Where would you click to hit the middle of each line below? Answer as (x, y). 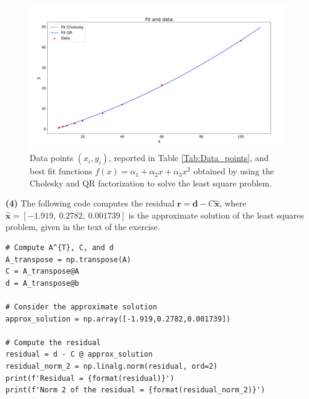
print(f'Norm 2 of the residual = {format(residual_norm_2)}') (135, 390)
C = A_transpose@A (42, 272)
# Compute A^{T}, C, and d (60, 248)
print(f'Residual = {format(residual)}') (90, 378)
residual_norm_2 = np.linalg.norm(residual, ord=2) (112, 366)
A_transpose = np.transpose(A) (68, 259)
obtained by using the (233, 171)
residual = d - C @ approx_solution (79, 354)
